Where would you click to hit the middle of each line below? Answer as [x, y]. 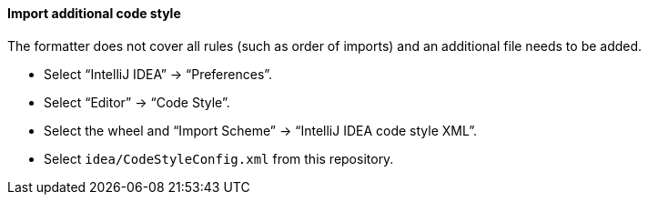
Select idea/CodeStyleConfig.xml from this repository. [219, 158]
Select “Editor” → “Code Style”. [137, 102]
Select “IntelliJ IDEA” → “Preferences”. [158, 74]
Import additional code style [94, 13]
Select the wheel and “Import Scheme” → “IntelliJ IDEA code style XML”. [261, 130]
